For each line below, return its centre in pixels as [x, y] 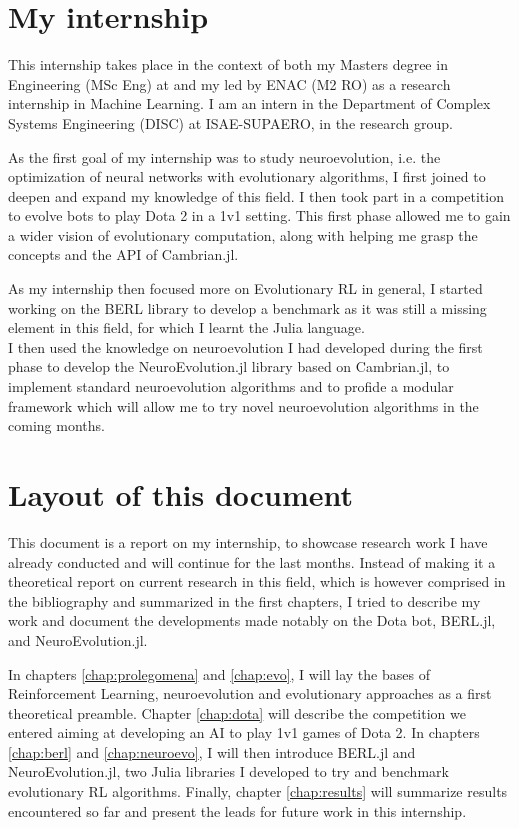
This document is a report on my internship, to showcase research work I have [248, 541]
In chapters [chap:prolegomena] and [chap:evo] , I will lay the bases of [219, 673]
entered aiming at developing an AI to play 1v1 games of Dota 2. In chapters [244, 732]
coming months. [56, 425]
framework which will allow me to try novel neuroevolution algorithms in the [243, 405]
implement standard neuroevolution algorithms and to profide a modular [231, 386]
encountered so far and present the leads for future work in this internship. [237, 810]
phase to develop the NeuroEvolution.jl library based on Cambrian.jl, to [229, 366]
